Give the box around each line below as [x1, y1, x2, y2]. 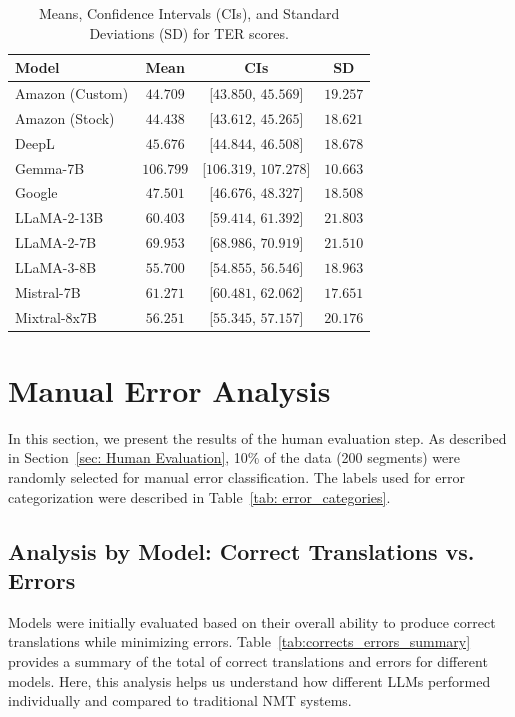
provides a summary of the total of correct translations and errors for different [8, 651, 488, 671]
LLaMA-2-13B [15, 207, 104, 228]
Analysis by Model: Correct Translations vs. [8, 535, 475, 566]
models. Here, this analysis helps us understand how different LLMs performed [8, 670, 491, 691]
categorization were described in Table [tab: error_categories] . [8, 486, 391, 507]
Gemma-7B [15, 157, 85, 178]
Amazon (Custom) [15, 83, 129, 104]
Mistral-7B [15, 281, 81, 302]
